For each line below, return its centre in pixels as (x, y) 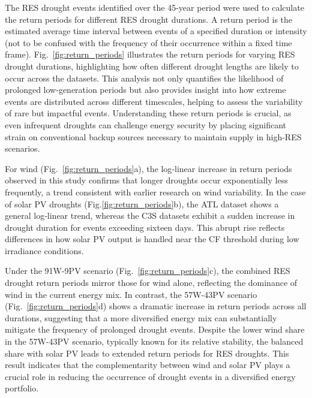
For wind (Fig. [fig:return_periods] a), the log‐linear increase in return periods (148, 168)
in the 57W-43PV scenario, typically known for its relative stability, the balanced (154, 341)
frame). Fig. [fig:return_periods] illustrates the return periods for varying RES (150, 54)
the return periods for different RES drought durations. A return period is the (149, 19)
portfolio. (22, 388)
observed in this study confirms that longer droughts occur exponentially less (146, 180)
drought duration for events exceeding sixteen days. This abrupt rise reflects (145, 227)
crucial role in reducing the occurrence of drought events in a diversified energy (150, 376)
